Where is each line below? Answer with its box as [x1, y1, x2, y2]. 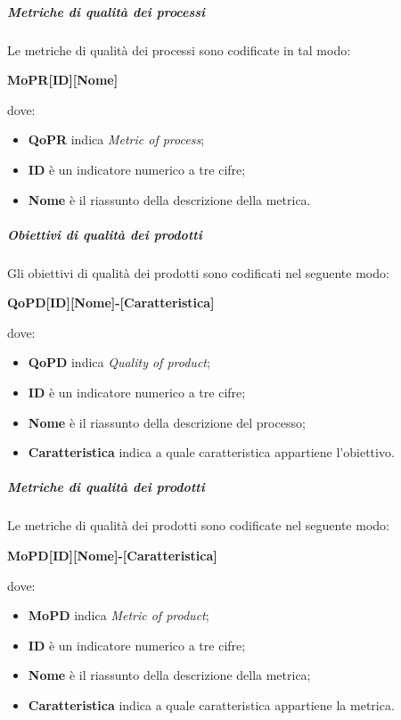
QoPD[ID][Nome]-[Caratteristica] [7, 293, 215, 312]
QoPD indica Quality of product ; [28, 353, 210, 372]
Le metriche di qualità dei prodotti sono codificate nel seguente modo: [7, 516, 389, 535]
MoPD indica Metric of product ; [28, 606, 209, 625]
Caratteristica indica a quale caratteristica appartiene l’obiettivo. [28, 443, 395, 462]
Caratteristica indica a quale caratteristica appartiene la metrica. [28, 695, 395, 714]
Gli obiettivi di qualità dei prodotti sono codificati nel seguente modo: [7, 263, 389, 282]
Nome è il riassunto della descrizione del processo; [28, 413, 306, 431]
